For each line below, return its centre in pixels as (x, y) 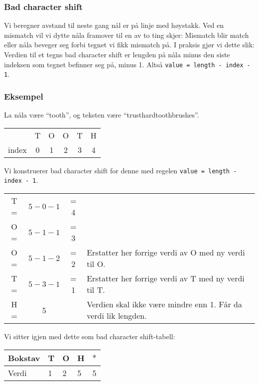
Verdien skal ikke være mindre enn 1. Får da (164, 304)
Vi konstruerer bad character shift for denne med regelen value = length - (121, 170)
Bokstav (24, 358)
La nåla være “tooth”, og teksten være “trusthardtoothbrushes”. (102, 115)
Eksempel (24, 96)
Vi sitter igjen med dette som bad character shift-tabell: (90, 336)
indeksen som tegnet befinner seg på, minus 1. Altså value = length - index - (127, 64)
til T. (96, 290)
